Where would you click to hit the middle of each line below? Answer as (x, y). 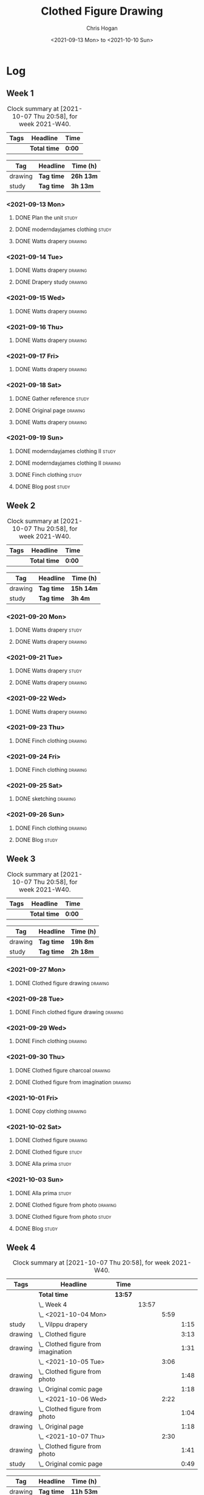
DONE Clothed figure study (49, 1152)
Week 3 (21, 859)
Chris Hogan (102, 28)
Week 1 (20, 94)
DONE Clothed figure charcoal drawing (63, 1070)
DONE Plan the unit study (46, 218)
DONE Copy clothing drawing (51, 1111)
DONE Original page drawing (50, 410)
